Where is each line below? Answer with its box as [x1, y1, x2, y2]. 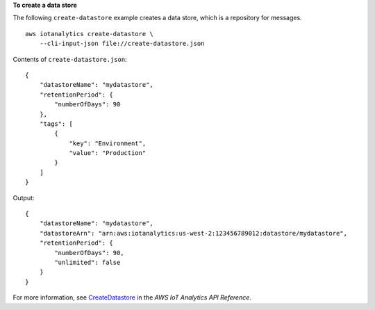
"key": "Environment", [69, 139, 147, 147]
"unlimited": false [54, 258, 121, 266]
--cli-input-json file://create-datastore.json [39, 40, 205, 48]
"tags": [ [39, 120, 73, 128]
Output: [12, 193, 35, 202]
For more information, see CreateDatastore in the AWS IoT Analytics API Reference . [12, 293, 251, 302]
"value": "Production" [69, 149, 147, 157]
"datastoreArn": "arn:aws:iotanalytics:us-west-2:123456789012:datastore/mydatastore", [39, 229, 347, 237]
